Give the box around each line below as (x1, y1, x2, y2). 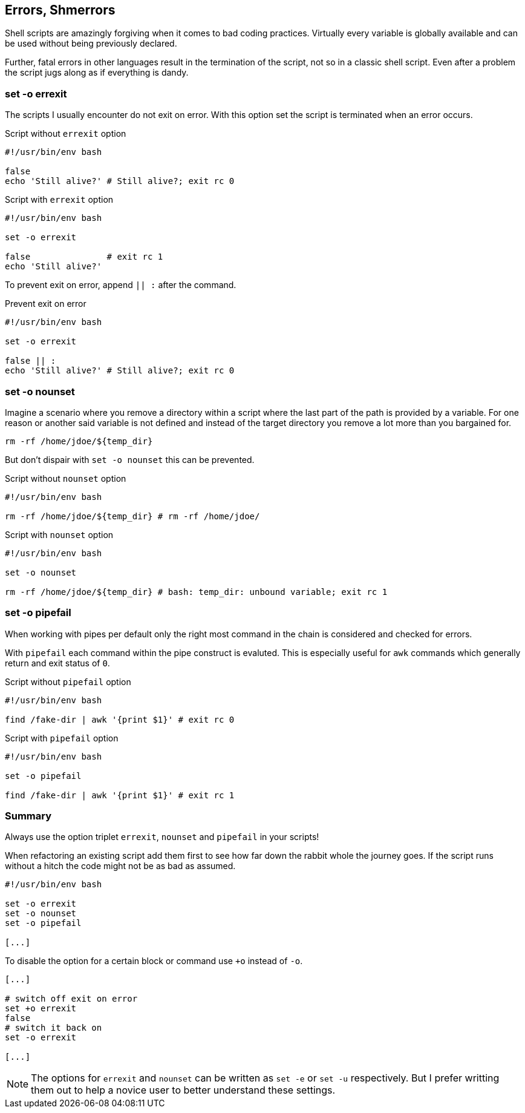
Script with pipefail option (5, 732, 119, 743)
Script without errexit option (5, 128, 126, 139)
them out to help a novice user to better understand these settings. (31, 1084, 336, 1097)
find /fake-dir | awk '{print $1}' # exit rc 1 (5, 790, 235, 800)
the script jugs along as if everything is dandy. (5, 67, 189, 78)
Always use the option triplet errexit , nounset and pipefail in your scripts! (5, 832, 319, 842)
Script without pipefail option (5, 676, 131, 687)
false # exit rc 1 (5, 252, 163, 262)
